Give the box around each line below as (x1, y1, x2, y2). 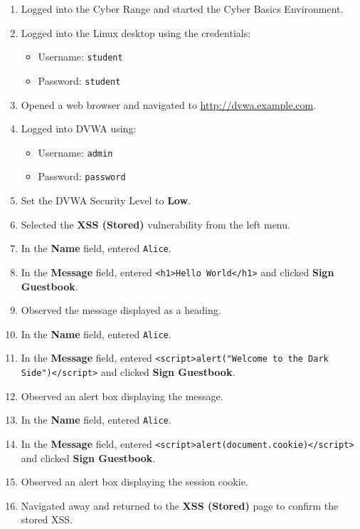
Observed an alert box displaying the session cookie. (21, 474, 248, 489)
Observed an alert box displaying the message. (21, 388, 223, 403)
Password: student (38, 73, 121, 88)
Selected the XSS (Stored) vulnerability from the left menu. (21, 216, 290, 231)
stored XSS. (21, 512, 73, 527)
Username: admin (38, 145, 113, 159)
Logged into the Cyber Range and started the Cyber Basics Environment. (21, 1, 344, 16)
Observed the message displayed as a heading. (21, 303, 221, 318)
